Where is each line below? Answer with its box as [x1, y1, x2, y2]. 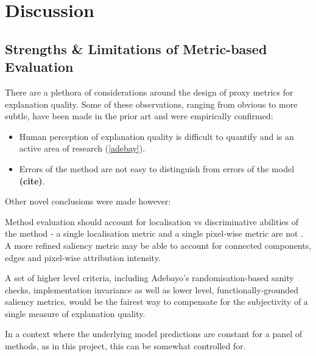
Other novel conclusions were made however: [5, 195, 171, 208]
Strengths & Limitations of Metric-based [5, 39, 267, 58]
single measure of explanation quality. [5, 307, 146, 319]
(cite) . [19, 174, 45, 187]
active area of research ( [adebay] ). [19, 142, 146, 155]
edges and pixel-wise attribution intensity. [5, 251, 161, 264]
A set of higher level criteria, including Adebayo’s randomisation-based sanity [5, 271, 294, 284]
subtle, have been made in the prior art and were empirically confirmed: [5, 110, 273, 122]
